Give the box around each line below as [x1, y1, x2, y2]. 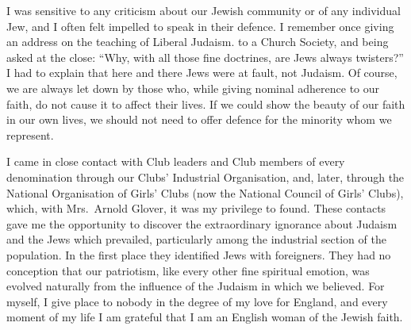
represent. [6, 126, 54, 143]
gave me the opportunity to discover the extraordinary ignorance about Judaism [6, 215, 398, 232]
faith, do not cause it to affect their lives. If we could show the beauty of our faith [6, 95, 405, 112]
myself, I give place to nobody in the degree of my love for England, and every [6, 293, 388, 309]
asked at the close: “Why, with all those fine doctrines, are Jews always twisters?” [6, 48, 404, 65]
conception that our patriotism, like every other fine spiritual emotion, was [6, 262, 370, 278]
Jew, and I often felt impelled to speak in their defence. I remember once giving [6, 17, 394, 34]
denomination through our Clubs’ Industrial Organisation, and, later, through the [6, 168, 405, 185]
